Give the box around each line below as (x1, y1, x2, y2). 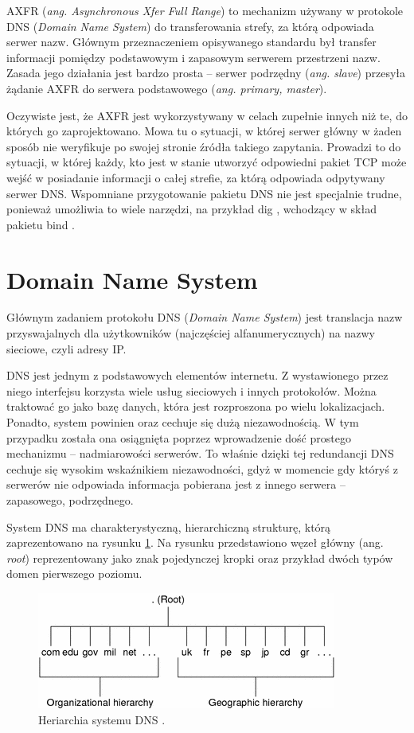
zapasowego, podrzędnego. (6, 491, 134, 508)
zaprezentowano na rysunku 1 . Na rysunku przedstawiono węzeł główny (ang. (6, 534, 384, 551)
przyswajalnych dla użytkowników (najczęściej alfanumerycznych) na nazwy (6, 325, 376, 341)
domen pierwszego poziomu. (6, 565, 143, 582)
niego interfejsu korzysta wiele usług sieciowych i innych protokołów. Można (6, 382, 377, 399)
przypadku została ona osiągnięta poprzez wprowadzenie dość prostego (6, 429, 351, 446)
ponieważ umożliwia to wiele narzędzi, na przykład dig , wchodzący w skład (6, 201, 377, 217)
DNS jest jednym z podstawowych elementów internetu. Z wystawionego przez (6, 367, 389, 384)
